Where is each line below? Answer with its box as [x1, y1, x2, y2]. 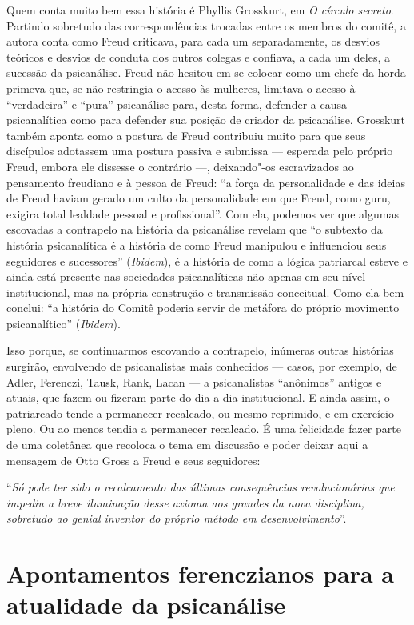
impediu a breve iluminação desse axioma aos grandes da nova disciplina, [6, 494, 364, 511]
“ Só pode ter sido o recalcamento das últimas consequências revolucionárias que [6, 479, 395, 495]
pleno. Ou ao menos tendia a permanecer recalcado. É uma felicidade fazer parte [6, 420, 401, 437]
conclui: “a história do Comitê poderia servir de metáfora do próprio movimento [6, 299, 400, 316]
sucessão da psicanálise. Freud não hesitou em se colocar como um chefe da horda [6, 64, 406, 81]
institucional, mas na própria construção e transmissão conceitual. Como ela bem [6, 283, 404, 300]
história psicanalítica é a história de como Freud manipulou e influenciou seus [6, 236, 387, 253]
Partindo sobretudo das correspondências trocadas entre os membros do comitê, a [6, 17, 406, 34]
